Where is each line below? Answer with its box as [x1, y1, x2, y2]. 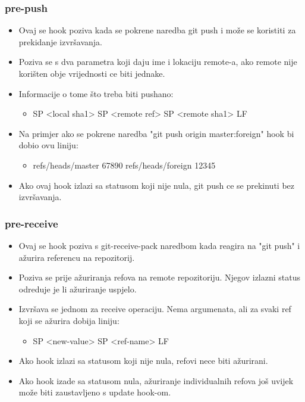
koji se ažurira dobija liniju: [18, 314, 120, 326]
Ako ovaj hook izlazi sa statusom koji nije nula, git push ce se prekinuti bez [18, 179, 294, 191]
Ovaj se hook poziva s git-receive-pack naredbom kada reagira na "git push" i [18, 239, 300, 251]
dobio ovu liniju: [18, 139, 78, 151]
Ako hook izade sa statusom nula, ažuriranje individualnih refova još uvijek [18, 374, 294, 387]
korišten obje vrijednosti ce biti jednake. [18, 67, 165, 79]
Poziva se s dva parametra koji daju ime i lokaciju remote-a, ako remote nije [18, 55, 297, 68]
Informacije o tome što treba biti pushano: [18, 87, 174, 99]
